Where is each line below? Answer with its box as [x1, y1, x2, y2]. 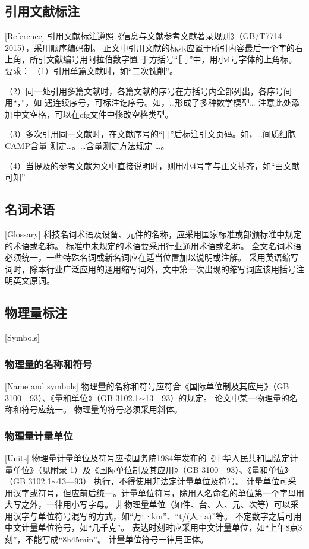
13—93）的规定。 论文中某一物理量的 [145, 391, 289, 404]
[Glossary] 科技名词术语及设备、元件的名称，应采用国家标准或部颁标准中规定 [5, 227, 302, 240]
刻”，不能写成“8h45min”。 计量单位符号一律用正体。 [5, 533, 209, 545]
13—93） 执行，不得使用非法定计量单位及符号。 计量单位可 [58, 475, 288, 487]
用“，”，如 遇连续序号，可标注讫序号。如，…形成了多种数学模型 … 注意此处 [5, 96, 292, 109]
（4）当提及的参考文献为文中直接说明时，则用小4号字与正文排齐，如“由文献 [5, 159, 300, 172]
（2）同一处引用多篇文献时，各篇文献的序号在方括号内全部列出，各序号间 [5, 84, 292, 97]
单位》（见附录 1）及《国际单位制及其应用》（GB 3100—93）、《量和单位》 [12, 463, 289, 475]
